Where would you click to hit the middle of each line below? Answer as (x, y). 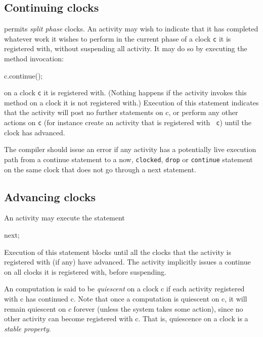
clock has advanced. (35, 132)
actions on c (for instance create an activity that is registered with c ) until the (128, 122)
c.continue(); (24, 75)
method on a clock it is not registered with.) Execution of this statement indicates (131, 102)
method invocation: (34, 59)
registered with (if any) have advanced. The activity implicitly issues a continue (127, 262)
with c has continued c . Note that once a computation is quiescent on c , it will (126, 298)
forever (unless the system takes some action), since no (158, 308)
